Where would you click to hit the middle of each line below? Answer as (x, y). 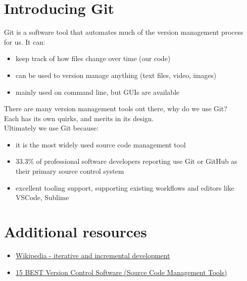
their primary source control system (70, 171)
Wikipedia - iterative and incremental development (93, 255)
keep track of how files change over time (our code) (93, 58)
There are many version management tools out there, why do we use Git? (116, 108)
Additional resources (75, 232)
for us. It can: (25, 41)
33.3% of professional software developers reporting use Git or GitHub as (126, 161)
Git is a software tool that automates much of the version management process (124, 32)
